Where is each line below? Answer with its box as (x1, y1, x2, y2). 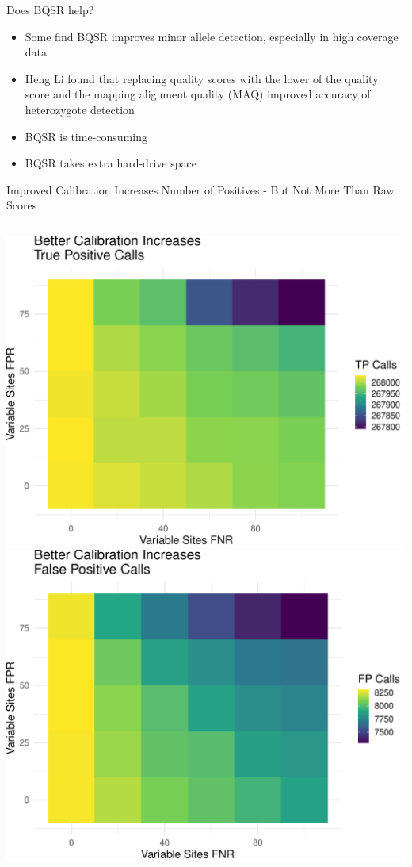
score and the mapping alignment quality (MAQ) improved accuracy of (25, 86, 371, 102)
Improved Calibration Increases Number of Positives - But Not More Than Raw (6, 181, 395, 198)
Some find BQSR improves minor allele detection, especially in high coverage (25, 28, 399, 44)
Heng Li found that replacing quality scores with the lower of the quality (25, 70, 379, 86)
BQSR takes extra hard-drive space (25, 155, 196, 171)
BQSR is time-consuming (25, 128, 147, 144)
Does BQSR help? (6, 2, 94, 17)
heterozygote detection (25, 101, 135, 117)
